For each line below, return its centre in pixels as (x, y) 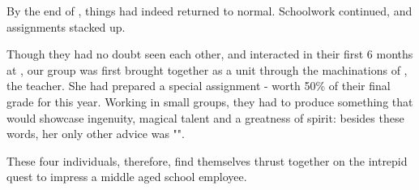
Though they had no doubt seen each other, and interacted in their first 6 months (210, 54)
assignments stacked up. (66, 26)
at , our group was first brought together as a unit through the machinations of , (207, 69)
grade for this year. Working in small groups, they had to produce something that (210, 101)
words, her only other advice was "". (96, 134)
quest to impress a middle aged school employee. (127, 177)
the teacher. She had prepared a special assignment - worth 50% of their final (199, 86)
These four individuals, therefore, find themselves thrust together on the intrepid (207, 160)
